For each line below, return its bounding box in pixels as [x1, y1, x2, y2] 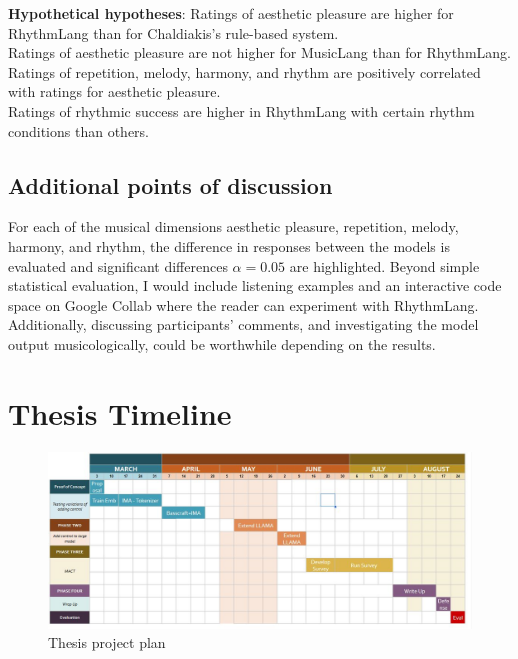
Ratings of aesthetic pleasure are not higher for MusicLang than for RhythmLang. [8, 42, 511, 63]
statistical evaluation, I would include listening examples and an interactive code [8, 275, 502, 296]
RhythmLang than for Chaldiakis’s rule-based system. [8, 22, 339, 43]
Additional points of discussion [8, 169, 333, 200]
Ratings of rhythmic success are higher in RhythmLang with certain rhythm [8, 100, 475, 121]
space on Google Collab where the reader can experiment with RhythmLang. [8, 294, 479, 315]
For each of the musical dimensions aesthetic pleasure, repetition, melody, [8, 216, 459, 237]
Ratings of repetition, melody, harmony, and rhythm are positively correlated [8, 61, 481, 82]
